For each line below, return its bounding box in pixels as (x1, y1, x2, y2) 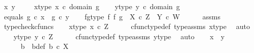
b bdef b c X (20, 41, 69, 51)
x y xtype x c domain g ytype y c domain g (4, 1, 180, 11)
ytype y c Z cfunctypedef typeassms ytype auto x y (13, 31, 225, 41)
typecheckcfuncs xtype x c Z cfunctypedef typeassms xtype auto (4, 21, 250, 32)
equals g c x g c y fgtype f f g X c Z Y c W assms (4, 11, 220, 21)
